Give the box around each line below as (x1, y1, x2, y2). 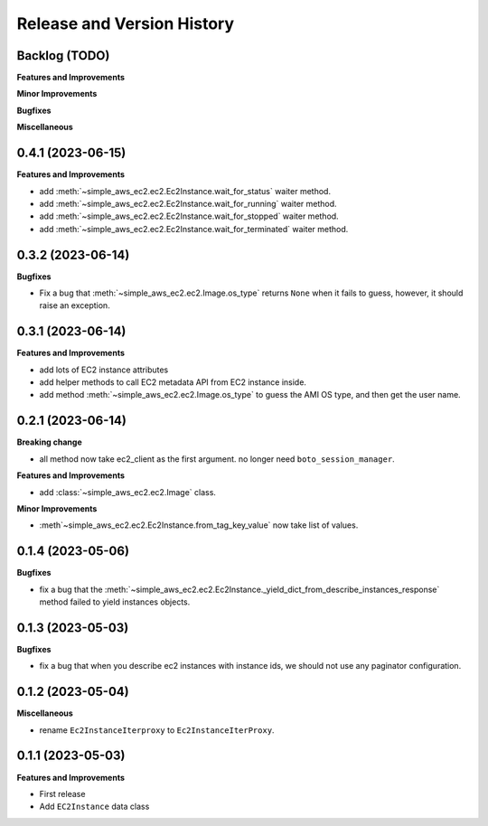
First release (39, 788, 86, 799)
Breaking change (16, 436, 83, 447)
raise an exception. (39, 300, 110, 311)
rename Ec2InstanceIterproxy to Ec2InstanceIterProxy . (39, 724, 275, 736)
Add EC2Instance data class (39, 801, 150, 812)
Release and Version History (16, 14, 235, 33)
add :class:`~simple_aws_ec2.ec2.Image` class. (39, 486, 217, 497)
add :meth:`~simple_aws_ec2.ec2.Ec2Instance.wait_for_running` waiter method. (39, 198, 338, 209)
